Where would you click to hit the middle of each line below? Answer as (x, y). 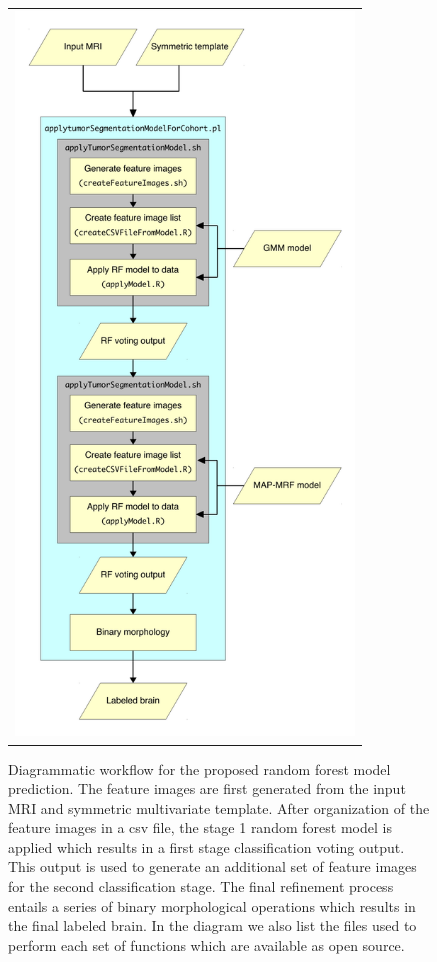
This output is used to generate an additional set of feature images (212, 866)
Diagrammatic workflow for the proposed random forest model (199, 768)
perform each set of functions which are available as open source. (206, 944)
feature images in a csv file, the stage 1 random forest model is (200, 827)
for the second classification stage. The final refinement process (201, 886)
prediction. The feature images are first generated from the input (207, 788)
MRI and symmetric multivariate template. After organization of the (219, 807)
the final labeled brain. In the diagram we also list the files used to (212, 925)
